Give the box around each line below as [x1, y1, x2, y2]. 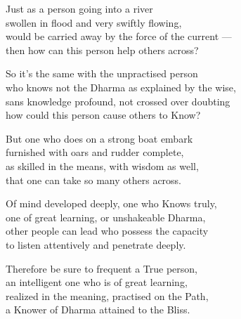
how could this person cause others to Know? [6, 108, 201, 122]
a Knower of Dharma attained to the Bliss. [6, 302, 190, 317]
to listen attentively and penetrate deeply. [6, 237, 186, 252]
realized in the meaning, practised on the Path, [6, 288, 209, 303]
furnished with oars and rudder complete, [6, 145, 184, 159]
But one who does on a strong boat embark [6, 131, 193, 145]
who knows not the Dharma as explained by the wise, [6, 79, 236, 94]
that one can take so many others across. [6, 172, 182, 187]
